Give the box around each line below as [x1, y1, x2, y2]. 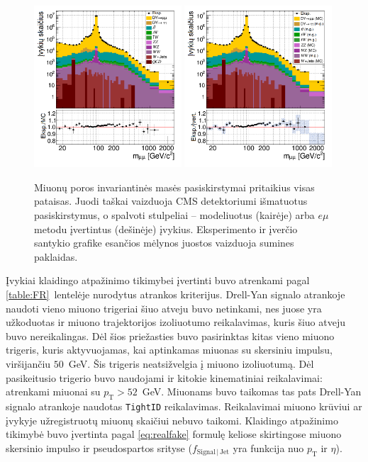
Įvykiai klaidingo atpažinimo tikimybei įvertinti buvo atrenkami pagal [6, 273, 310, 288]
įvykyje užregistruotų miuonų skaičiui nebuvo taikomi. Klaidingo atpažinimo [6, 412, 338, 427]
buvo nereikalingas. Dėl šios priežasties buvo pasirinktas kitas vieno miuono [6, 328, 335, 343]
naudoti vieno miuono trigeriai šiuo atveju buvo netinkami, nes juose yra [6, 300, 322, 315]
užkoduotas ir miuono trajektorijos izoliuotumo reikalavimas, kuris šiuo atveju [6, 315, 345, 329]
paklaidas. [34, 249, 78, 264]
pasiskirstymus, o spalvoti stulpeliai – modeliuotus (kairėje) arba [34, 208, 315, 222]
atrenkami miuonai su [6, 384, 101, 399]
